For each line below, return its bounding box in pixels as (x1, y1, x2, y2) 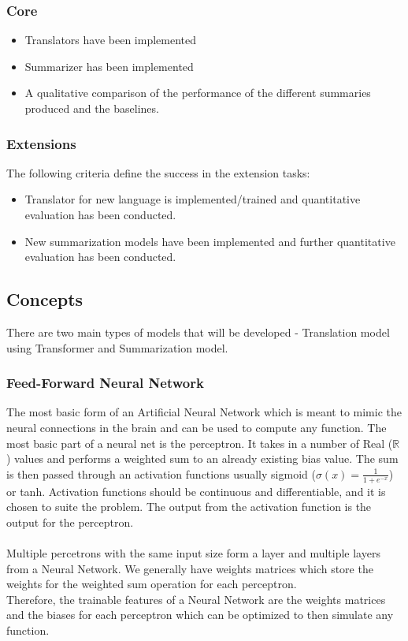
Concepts (6, 287, 83, 311)
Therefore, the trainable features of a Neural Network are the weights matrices (6, 591, 386, 607)
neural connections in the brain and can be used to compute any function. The (6, 419, 387, 435)
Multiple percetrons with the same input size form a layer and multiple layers (6, 544, 380, 561)
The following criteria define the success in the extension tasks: (6, 164, 310, 181)
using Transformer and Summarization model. (6, 339, 228, 356)
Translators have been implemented (24, 32, 197, 48)
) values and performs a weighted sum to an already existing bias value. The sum (6, 450, 399, 467)
